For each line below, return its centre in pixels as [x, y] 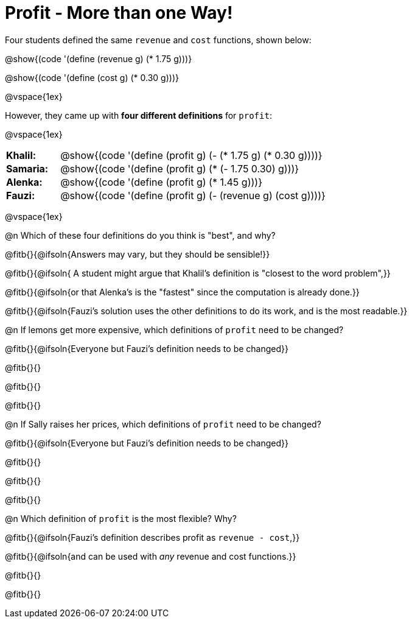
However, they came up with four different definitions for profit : [138, 115]
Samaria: [27, 168]
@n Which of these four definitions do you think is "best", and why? [140, 235]
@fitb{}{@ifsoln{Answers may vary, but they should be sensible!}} [138, 254]
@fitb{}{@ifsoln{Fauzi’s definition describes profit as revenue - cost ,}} [152, 537]
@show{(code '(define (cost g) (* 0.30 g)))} [92, 77]
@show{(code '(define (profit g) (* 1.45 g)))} [161, 182]
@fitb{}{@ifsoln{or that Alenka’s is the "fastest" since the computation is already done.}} [182, 292]
